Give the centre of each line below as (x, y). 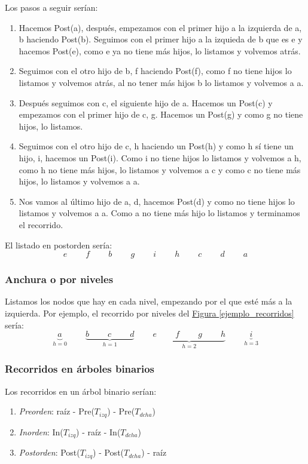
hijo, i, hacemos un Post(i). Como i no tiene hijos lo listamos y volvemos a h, (160, 157)
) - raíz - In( (98, 431)
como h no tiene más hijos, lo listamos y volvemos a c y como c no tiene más (160, 169)
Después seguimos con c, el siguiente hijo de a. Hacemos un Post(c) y (146, 102)
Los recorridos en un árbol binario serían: (81, 391)
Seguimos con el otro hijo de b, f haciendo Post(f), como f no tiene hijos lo (155, 71)
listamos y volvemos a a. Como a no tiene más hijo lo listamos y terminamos (159, 213)
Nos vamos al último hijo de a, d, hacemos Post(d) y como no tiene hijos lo (157, 201)
